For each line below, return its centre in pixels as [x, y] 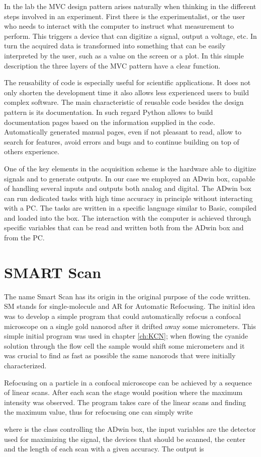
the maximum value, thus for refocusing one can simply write [99, 412]
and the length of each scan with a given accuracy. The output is [104, 449]
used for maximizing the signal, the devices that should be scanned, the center [125, 439]
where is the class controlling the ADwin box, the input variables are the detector [130, 429]
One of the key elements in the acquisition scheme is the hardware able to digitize [130, 168]
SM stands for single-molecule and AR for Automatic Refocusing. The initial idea [130, 306]
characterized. [25, 365]
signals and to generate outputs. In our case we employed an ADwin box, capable [130, 178]
